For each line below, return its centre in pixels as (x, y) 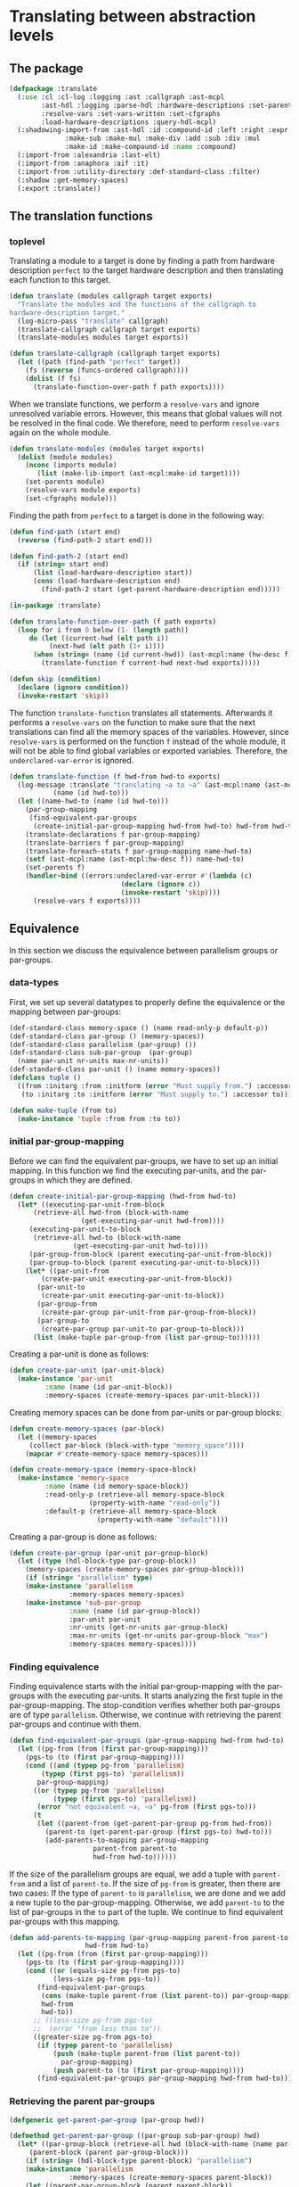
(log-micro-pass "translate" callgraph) (93, 321)
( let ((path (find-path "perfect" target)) (99, 362)
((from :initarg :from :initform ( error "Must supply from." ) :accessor (155, 1085)
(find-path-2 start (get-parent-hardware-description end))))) (161, 590)
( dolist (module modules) (65, 457)
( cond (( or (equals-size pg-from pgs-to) (103, 1971)
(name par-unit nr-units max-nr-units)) (93, 1061)
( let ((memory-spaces (57, 1437)
